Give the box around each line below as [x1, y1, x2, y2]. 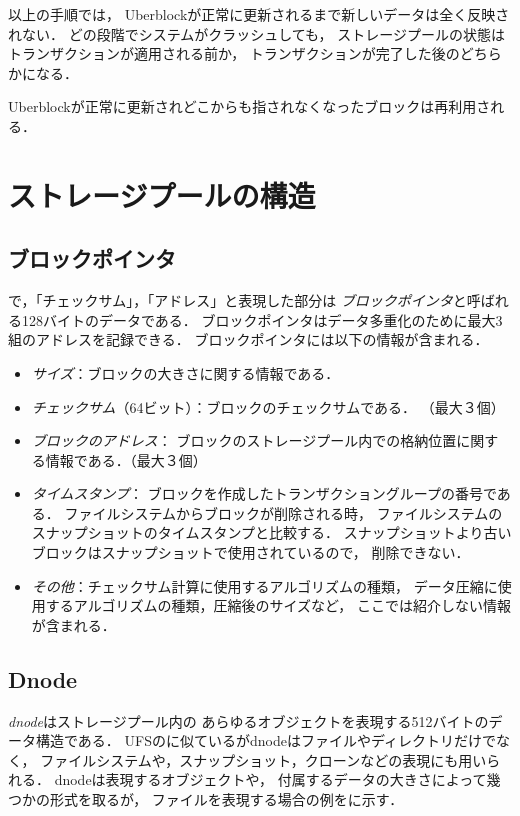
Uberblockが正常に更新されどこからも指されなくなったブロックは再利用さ [8, 96, 491, 117]
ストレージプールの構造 [8, 174, 316, 215]
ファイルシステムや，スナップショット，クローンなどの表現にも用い [40, 749, 487, 770]
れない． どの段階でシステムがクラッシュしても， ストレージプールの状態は [8, 23, 505, 44]
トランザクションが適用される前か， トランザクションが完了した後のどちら [8, 43, 502, 64]
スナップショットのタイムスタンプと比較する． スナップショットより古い [31, 522, 512, 543]
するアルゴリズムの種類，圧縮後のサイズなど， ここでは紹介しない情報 [45, 595, 511, 616]
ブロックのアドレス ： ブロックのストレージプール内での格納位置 [31, 430, 457, 451]
